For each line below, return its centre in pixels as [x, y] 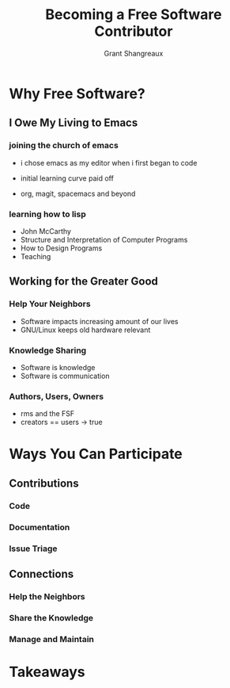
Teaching [36, 256]
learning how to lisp [47, 214]
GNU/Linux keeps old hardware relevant [85, 330]
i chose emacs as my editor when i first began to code [109, 162]
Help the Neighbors [47, 596]
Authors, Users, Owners [57, 396]
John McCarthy [46, 231]
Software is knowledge [58, 367]
